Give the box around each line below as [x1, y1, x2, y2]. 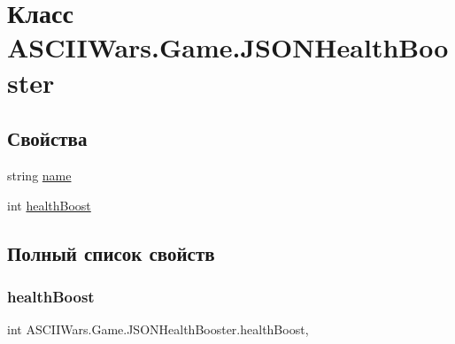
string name [7, 165, 72, 184]
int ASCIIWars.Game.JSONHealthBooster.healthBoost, [7, 320, 309, 339]
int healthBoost [7, 195, 91, 214]
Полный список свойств [7, 239, 215, 266]
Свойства [7, 125, 88, 152]
